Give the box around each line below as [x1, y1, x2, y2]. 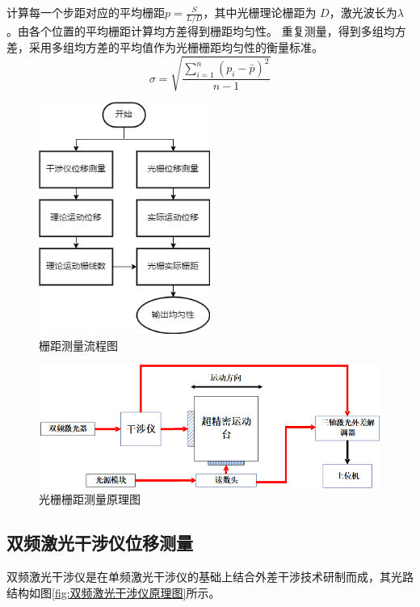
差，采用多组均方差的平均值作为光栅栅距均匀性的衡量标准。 [6, 38, 323, 55]
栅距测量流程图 [39, 336, 118, 353]
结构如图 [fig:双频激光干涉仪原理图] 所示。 [6, 584, 220, 601]
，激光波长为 [329, 4, 397, 20]
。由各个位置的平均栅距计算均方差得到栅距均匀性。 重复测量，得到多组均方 [6, 23, 406, 40]
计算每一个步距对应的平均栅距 [6, 4, 165, 20]
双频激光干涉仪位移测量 [6, 530, 193, 555]
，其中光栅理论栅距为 [203, 4, 317, 20]
